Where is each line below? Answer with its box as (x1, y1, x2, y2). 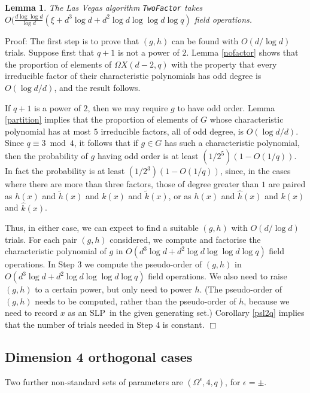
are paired (268, 178, 306, 190)
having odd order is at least (97, 150, 199, 162)
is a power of (34, 101, 81, 114)
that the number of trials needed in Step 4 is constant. (5, 318, 205, 330)
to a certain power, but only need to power (35, 283, 192, 295)
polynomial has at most (5, 124, 92, 137)
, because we (244, 294, 290, 307)
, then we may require (87, 101, 168, 114)
